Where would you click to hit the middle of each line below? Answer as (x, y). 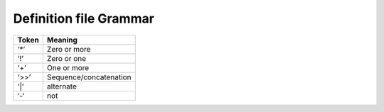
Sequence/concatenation (89, 77)
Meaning (62, 40)
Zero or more (69, 49)
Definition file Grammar (84, 18)
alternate (62, 86)
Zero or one (66, 58)
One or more (68, 67)
